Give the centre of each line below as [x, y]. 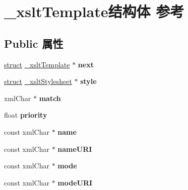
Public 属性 [34, 43]
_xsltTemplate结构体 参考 [94, 11]
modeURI [75, 182]
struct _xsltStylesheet [38, 81]
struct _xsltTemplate [37, 64]
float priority [26, 115]
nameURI [75, 149]
